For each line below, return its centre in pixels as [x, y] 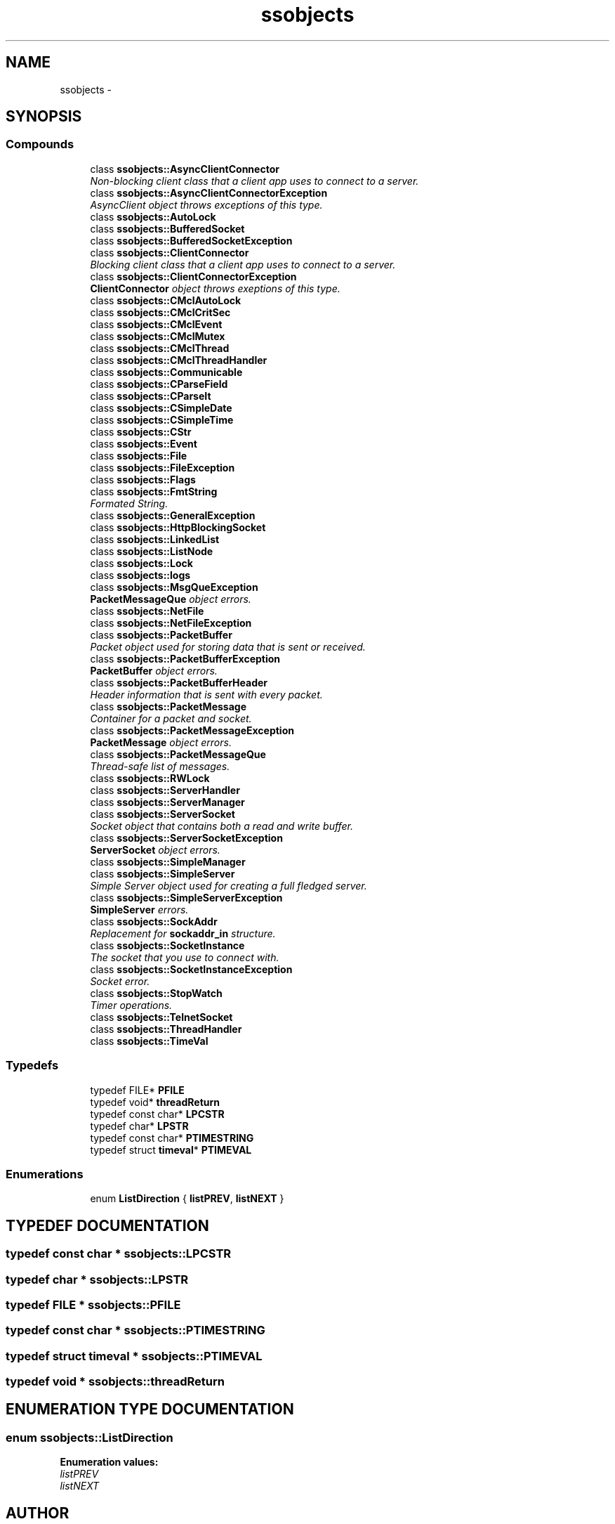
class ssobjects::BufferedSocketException [191, 240]
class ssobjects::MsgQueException [174, 587]
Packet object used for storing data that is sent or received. [228, 646]
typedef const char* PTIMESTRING [172, 1138]
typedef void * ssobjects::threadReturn [115, 1382]
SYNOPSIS [44, 117]
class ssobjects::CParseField [159, 384]
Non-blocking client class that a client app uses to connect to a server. [254, 181]
